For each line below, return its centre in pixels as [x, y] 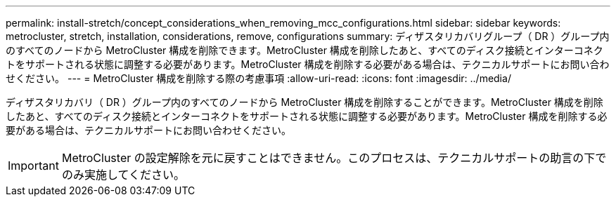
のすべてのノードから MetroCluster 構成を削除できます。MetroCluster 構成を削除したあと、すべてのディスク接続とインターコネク [304, 50]
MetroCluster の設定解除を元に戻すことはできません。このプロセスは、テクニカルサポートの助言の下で [334, 158]
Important [33, 166]
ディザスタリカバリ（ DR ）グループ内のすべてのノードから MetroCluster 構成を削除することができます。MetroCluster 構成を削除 [304, 102]
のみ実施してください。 [123, 175]
